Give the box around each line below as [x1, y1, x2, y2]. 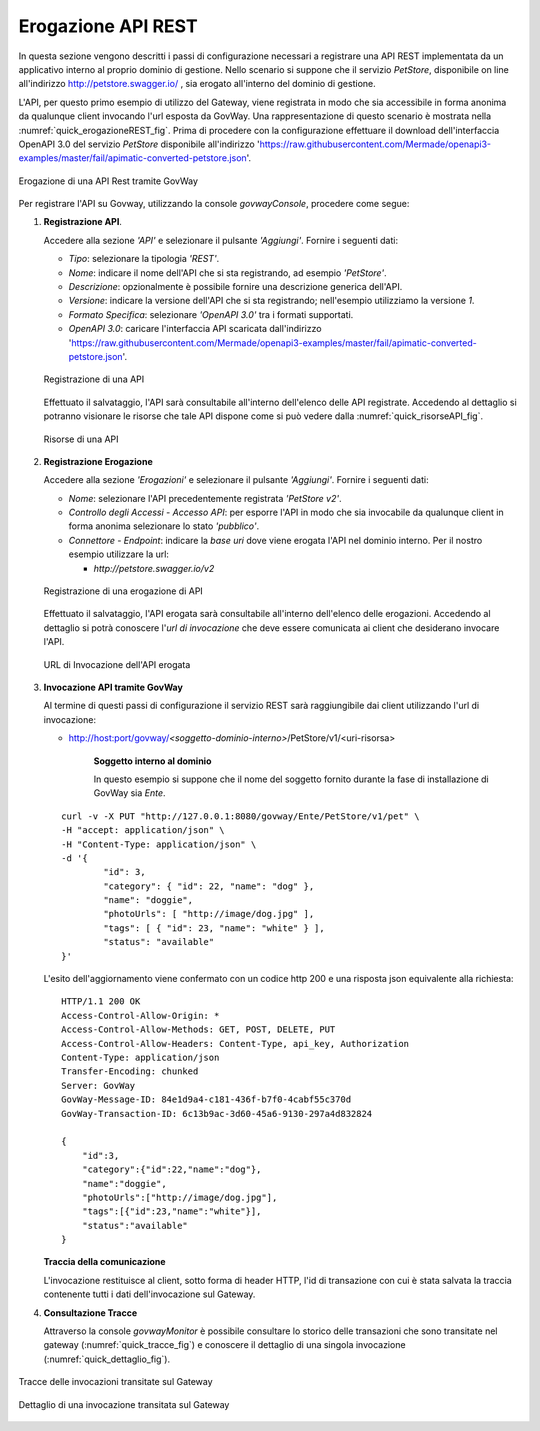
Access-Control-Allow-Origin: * [61, 1010, 220, 1021]
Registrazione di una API [43, 373, 145, 385]
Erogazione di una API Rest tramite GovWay [18, 175, 199, 187]
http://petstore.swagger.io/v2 [93, 562, 215, 574]
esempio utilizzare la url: [68, 548, 170, 560]
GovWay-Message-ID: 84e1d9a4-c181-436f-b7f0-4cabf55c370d [61, 1094, 352, 1105]
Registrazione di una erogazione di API [43, 585, 204, 597]
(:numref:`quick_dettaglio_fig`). [43, 1353, 170, 1365]
